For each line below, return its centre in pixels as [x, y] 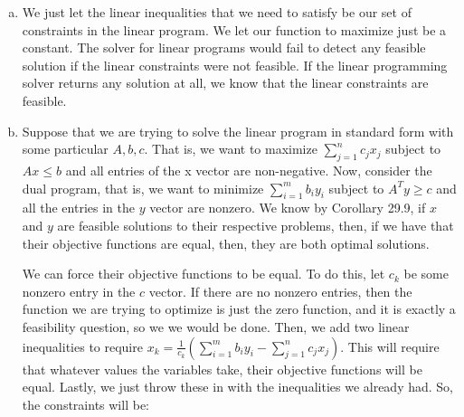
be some [426, 274]
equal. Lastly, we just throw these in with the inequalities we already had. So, [237, 387]
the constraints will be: [85, 404]
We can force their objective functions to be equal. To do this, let [204, 274]
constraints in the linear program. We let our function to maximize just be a [234, 29]
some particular [65, 149]
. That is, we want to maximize [231, 149]
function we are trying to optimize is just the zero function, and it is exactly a [239, 309]
